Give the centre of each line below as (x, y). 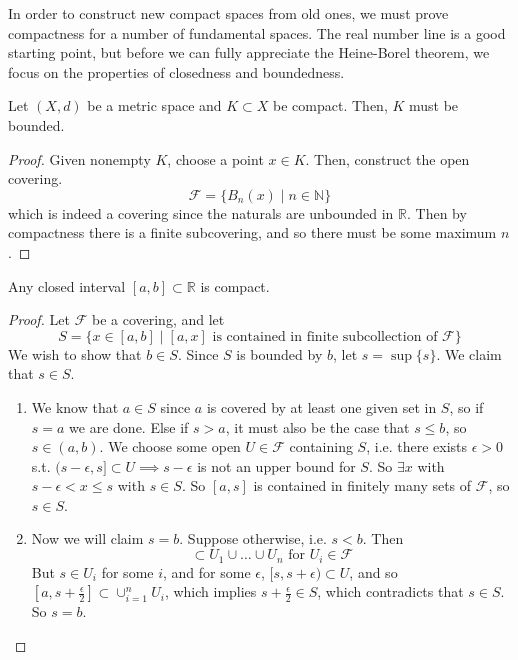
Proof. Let (39, 319)
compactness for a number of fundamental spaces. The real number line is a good (257, 32)
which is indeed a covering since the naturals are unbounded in (201, 212)
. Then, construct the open (387, 158)
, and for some (207, 571)
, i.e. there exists (417, 446)
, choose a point (215, 158)
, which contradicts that (390, 591)
